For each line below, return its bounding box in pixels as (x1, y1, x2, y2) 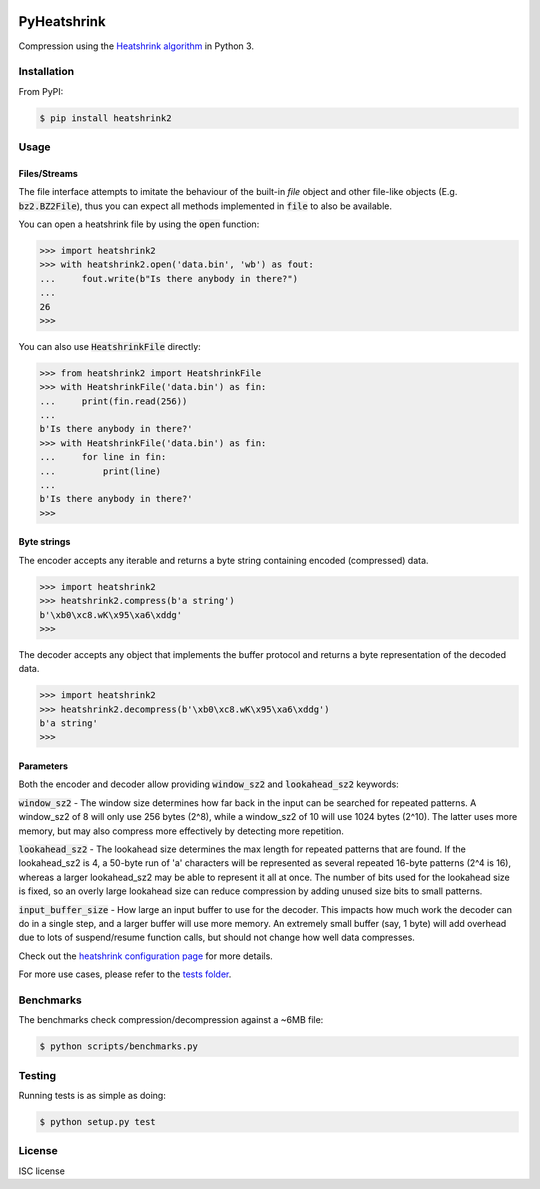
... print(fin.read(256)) (39, 395, 188, 407)
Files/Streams (18, 167, 79, 179)
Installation (18, 65, 75, 79)
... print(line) (39, 465, 162, 477)
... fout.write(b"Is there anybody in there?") (39, 273, 299, 284)
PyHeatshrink (18, 13, 106, 30)
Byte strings (18, 536, 71, 548)
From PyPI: (18, 85, 64, 97)
